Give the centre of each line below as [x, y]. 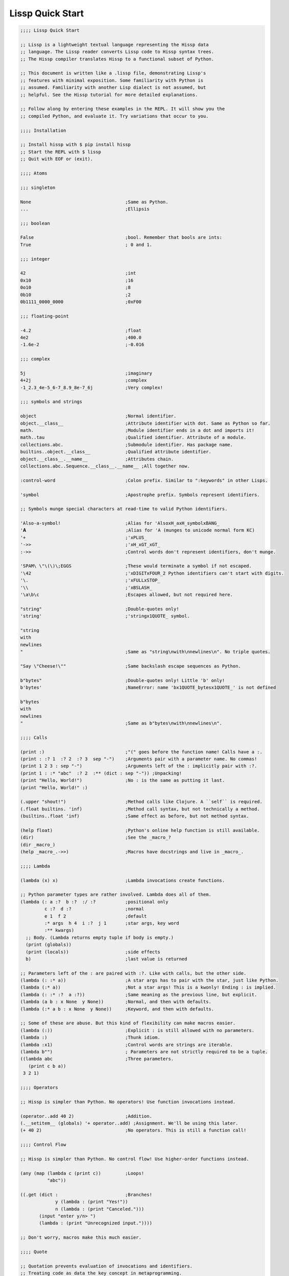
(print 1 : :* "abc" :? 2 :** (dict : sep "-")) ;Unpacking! [101, 773]
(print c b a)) [47, 1066]
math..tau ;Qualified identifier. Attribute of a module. [133, 437]
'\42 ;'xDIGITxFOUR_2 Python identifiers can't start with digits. [152, 573]
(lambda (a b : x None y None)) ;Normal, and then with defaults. [116, 1002]
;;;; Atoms [34, 173]
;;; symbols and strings [51, 402]
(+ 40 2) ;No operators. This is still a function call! [133, 1130]
